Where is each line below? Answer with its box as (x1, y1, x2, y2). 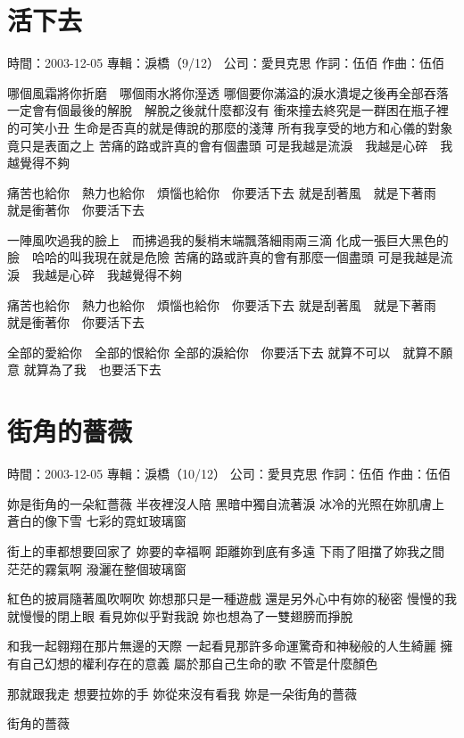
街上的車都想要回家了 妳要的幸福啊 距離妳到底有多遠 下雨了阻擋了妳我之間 (7, 541, 444, 560)
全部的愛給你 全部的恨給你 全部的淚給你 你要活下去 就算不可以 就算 (7, 342, 428, 361)
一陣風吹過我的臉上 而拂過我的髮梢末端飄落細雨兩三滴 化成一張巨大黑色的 (7, 230, 449, 249)
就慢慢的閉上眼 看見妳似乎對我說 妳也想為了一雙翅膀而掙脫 (7, 606, 353, 625)
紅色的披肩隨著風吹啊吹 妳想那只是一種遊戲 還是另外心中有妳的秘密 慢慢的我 (7, 589, 457, 608)
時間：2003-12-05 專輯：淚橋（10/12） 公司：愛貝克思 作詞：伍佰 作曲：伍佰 (7, 464, 451, 483)
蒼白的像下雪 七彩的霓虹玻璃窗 (7, 512, 186, 530)
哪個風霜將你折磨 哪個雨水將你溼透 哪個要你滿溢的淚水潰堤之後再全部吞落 (7, 83, 449, 102)
